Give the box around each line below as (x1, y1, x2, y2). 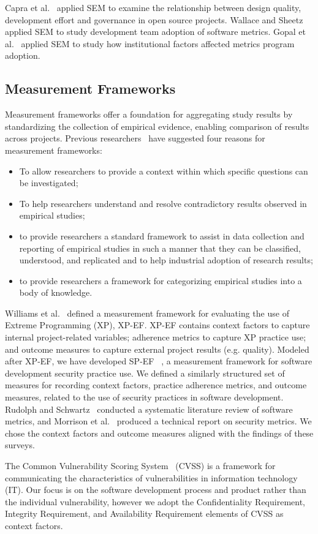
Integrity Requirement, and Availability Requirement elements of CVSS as (5, 507, 284, 520)
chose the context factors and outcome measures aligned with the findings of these (5, 426, 314, 439)
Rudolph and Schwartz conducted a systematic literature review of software (5, 402, 293, 415)
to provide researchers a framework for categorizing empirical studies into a (19, 274, 302, 287)
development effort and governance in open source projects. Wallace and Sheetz (5, 13, 303, 26)
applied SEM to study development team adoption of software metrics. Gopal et (5, 25, 306, 38)
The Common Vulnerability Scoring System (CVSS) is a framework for (5, 459, 276, 472)
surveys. (5, 438, 35, 451)
